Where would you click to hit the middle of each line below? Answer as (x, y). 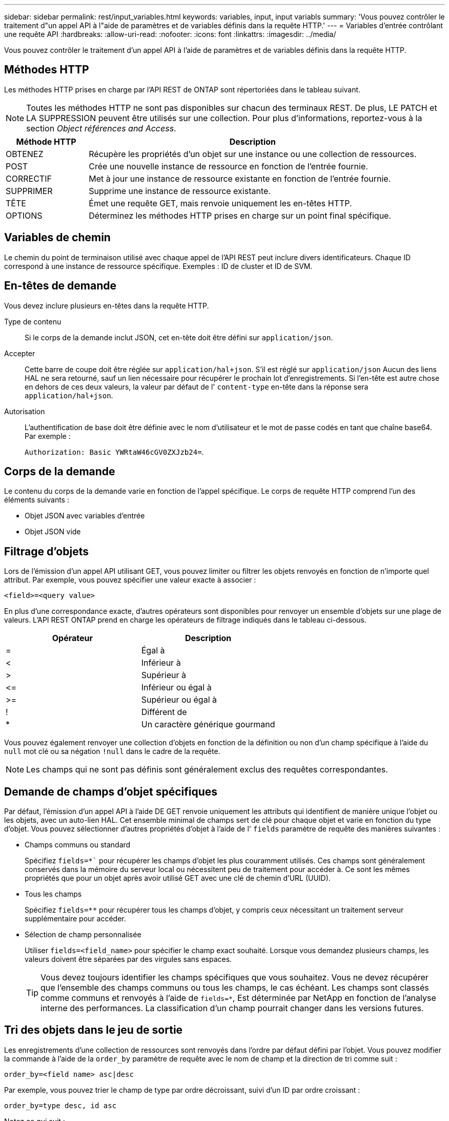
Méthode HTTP (46, 141)
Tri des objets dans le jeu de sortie (94, 1030)
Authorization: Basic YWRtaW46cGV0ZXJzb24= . (114, 452)
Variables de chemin (57, 238)
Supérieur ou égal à (179, 700)
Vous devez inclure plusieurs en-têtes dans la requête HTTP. (107, 305)
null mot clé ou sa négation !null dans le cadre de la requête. (112, 751)
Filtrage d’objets (46, 551)
